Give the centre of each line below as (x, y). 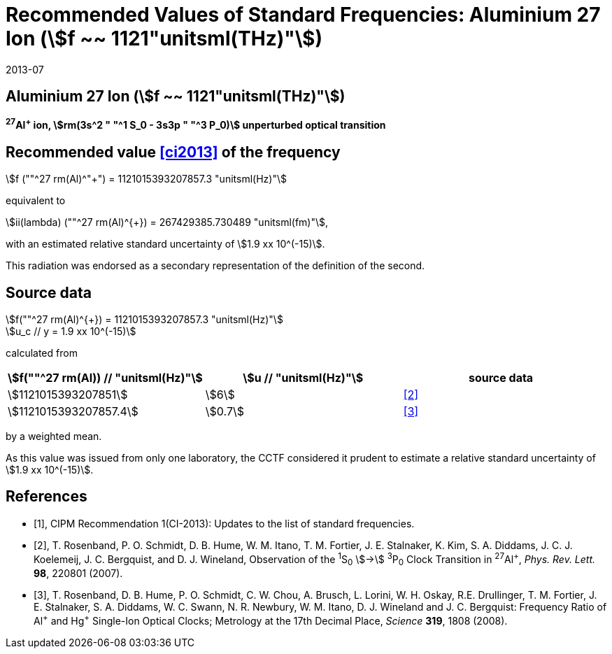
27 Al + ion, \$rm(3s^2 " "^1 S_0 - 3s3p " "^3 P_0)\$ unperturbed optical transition (196, 124)
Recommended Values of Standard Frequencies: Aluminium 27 (303, 15)
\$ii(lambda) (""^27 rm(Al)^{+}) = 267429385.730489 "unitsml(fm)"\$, (167, 222)
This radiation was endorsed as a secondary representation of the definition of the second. (215, 266)
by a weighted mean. (54, 436)
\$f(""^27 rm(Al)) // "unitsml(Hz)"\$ (105, 377)
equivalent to (36, 201)
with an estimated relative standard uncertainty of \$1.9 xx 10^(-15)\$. (165, 244)
